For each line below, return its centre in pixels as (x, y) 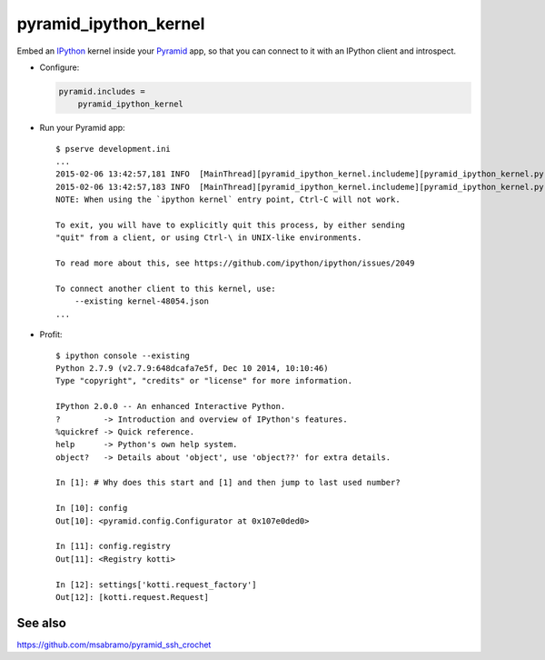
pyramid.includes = (102, 91)
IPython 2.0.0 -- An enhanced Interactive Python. (171, 406)
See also (42, 623)
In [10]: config (92, 508)
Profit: (51, 335)
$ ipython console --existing (123, 355)
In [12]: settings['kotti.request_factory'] (157, 585)
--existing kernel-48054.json (141, 301)
